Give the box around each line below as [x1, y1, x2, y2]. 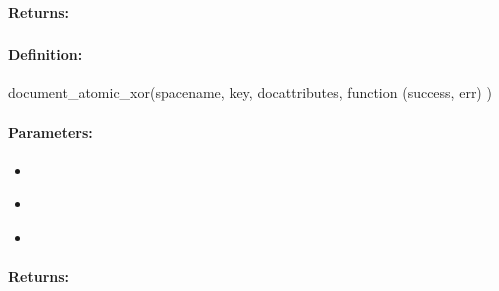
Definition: [8, 44, 83, 65]
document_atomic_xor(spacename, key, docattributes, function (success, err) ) [8, 82, 492, 103]
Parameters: [8, 121, 93, 142]
